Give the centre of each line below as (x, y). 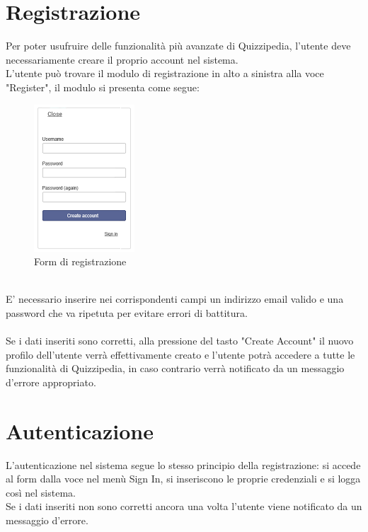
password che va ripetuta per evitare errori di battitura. (127, 312)
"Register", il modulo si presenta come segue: (103, 87)
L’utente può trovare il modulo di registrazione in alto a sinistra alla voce (165, 73)
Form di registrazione (80, 261)
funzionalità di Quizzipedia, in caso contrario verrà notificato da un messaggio (175, 368)
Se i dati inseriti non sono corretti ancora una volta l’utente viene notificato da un (184, 506)
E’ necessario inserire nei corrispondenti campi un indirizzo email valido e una (175, 299)
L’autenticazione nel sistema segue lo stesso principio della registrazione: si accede (183, 464)
